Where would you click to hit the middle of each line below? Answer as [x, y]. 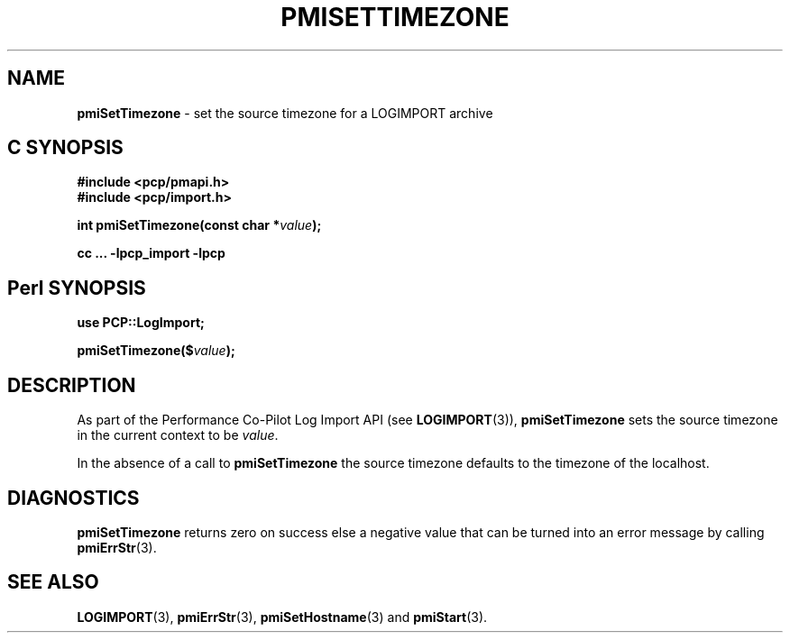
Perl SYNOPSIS [77, 288]
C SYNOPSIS [65, 148]
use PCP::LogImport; [141, 323]
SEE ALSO [53, 582]
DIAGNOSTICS [73, 498]
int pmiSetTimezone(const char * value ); [199, 225]
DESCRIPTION [72, 385]
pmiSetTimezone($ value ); [156, 351]
